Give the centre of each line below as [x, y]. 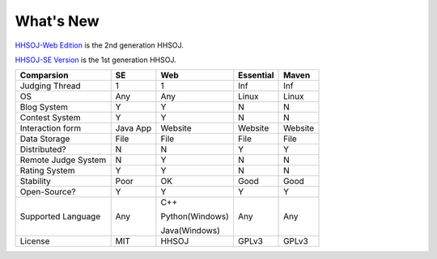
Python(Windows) [195, 216]
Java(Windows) [190, 231]
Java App [134, 128]
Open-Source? [48, 192]
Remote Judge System [63, 160]
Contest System [50, 118]
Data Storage [45, 139]
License [35, 241]
